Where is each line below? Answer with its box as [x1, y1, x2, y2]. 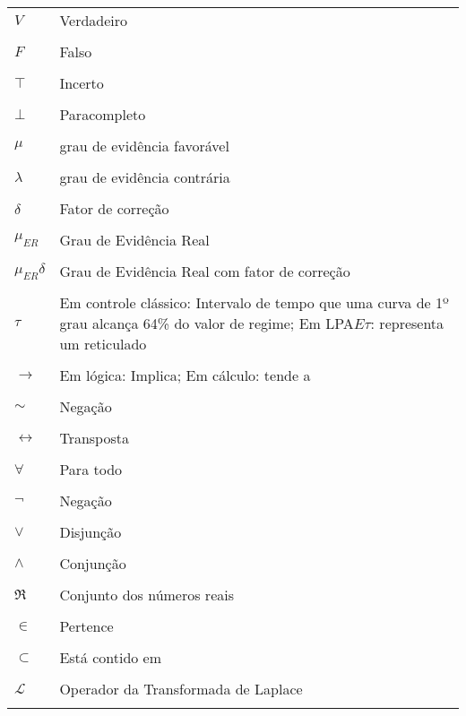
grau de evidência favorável [59, 135, 229, 156]
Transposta [59, 427, 129, 448]
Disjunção [59, 522, 122, 542]
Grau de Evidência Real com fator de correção [59, 261, 350, 281]
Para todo [59, 459, 123, 479]
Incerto [59, 73, 104, 93]
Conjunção [59, 553, 126, 574]
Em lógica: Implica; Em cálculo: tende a [59, 365, 311, 385]
